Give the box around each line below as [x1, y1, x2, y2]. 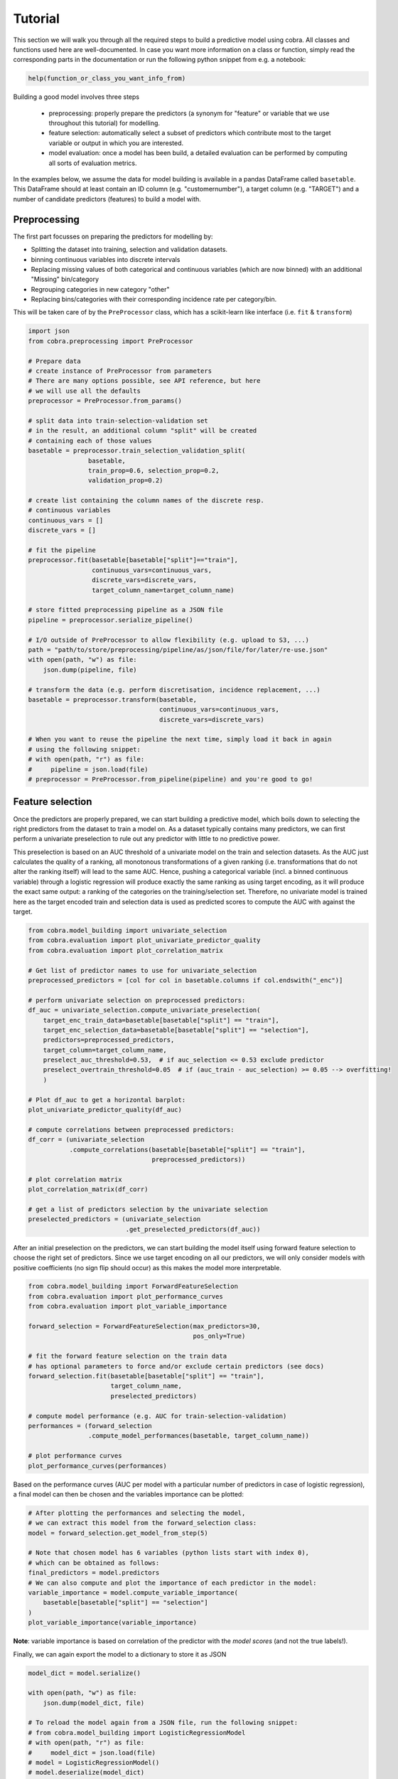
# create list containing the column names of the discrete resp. [28, 497, 264, 505]
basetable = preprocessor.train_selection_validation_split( [28, 447, 246, 455]
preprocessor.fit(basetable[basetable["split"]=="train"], [28, 556, 238, 564]
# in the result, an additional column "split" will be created [28, 427, 257, 435]
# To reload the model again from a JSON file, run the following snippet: [28, 1719, 298, 1727]
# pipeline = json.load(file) [28, 765, 149, 774]
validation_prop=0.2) [87, 477, 163, 485]
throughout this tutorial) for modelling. [48, 119, 160, 127]
